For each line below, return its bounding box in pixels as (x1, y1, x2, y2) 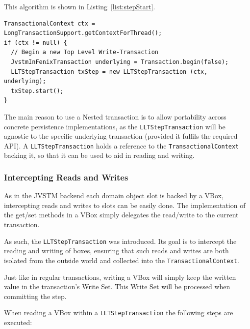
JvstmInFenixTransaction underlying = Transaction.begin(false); (11, 58, 229, 65)
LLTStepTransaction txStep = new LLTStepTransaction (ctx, (11, 68, 208, 75)
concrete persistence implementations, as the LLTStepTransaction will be (4, 121, 225, 131)
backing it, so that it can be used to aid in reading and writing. (4, 150, 195, 160)
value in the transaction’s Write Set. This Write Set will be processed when (4, 281, 230, 292)
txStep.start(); (11, 87, 64, 94)
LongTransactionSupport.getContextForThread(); (4, 30, 162, 37)
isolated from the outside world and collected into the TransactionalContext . (4, 255, 239, 265)
